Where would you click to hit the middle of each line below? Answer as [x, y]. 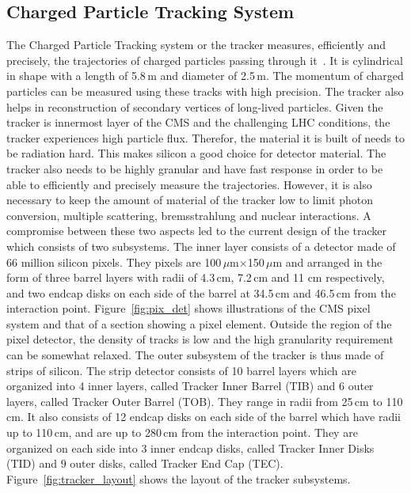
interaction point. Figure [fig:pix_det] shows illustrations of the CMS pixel [188, 308]
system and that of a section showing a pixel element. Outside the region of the [199, 323]
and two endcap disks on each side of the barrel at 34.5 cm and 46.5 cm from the [201, 292]
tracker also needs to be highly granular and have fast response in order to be [195, 168]
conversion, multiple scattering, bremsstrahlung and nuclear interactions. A [189, 215]
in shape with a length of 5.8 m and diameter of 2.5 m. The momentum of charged [205, 76]
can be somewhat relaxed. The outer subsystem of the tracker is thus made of [195, 355]
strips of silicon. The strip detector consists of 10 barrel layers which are [181, 370]
